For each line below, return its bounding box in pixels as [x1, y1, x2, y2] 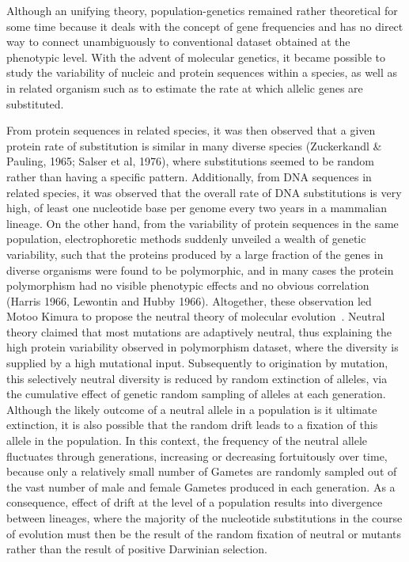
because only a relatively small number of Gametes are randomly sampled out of [6, 463, 397, 480]
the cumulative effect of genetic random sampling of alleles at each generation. [6, 385, 386, 402]
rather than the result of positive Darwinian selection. [6, 541, 267, 557]
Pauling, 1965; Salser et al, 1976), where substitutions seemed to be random [6, 153, 375, 169]
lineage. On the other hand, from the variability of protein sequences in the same [6, 215, 399, 231]
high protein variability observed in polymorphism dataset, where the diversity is [6, 339, 399, 355]
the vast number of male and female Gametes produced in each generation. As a [6, 478, 396, 495]
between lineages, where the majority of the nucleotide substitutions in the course [6, 510, 403, 526]
